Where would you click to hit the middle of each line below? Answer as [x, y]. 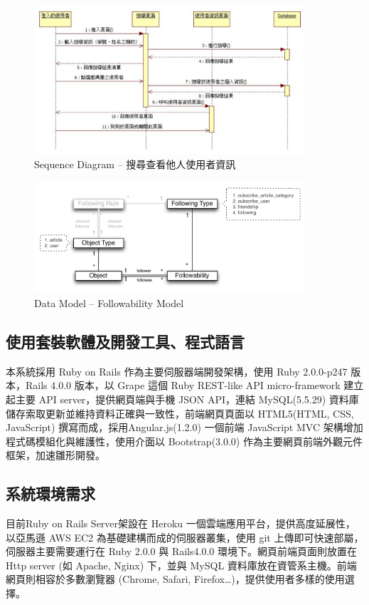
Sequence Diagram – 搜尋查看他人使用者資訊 [135, 164]
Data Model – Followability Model [109, 302]
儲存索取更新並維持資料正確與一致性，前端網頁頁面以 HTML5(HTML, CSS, [180, 413]
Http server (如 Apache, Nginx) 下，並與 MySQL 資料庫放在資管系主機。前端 [181, 565]
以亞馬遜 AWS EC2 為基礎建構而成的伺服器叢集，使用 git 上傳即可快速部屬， [185, 537]
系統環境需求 [50, 493]
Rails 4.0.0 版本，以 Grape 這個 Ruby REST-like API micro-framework [183, 385]
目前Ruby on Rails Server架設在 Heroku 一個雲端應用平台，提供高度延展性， [181, 523]
